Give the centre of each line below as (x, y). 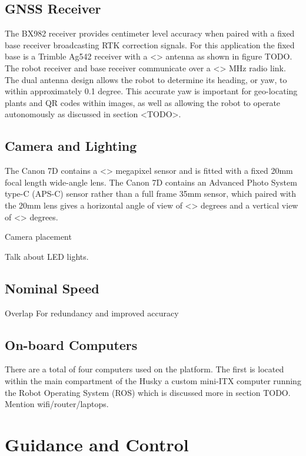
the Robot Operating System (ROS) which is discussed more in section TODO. (148, 392)
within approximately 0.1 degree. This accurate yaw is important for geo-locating (151, 91)
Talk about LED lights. (47, 256)
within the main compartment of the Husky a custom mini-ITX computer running (153, 380)
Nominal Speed (52, 288)
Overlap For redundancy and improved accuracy (92, 313)
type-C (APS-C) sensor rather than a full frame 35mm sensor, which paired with (151, 194)
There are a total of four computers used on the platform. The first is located (144, 369)
